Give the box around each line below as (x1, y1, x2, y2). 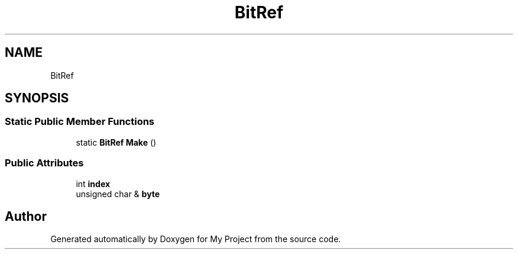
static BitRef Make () (76, 137, 157, 147)
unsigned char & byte (76, 188, 160, 199)
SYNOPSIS (5, 91, 69, 106)
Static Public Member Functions (5, 115, 155, 128)
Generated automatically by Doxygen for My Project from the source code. (50, 234, 341, 245)
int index (76, 178, 111, 189)
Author (5, 208, 47, 224)
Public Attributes (5, 157, 84, 169)
